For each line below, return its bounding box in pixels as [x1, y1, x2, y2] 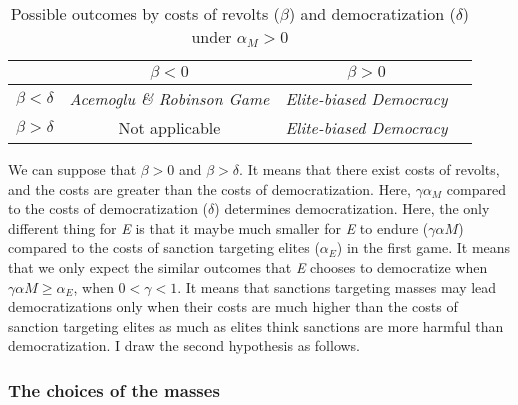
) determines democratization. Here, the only [214, 198, 490, 219]
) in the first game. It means [336, 237, 511, 258]
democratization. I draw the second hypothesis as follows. [8, 335, 361, 356]
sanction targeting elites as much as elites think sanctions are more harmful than [8, 315, 504, 336]
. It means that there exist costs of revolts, [239, 159, 500, 179]
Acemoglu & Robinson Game [69, 87, 270, 110]
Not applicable [118, 116, 221, 139]
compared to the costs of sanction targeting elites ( [8, 237, 320, 258]
